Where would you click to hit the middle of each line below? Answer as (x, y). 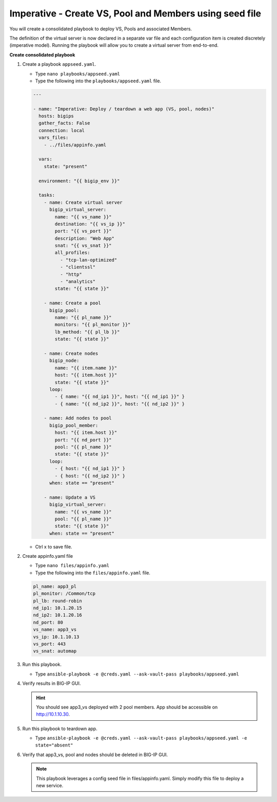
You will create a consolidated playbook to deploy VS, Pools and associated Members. (101, 29)
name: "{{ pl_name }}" (83, 317)
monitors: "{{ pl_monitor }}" (93, 325)
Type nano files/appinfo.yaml (72, 566)
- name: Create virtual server (83, 202)
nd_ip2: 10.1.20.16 (57, 615)
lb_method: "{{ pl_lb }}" (87, 332)
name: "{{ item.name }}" (86, 368)
